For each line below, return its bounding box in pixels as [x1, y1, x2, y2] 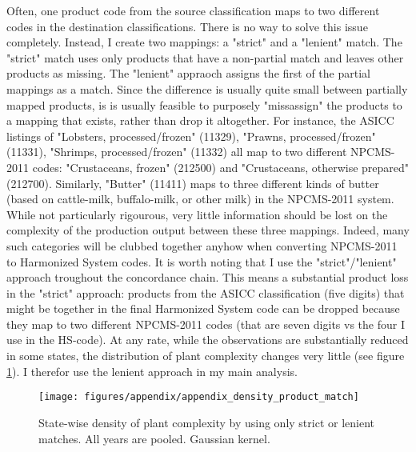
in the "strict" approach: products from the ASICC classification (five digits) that [6, 284, 405, 301]
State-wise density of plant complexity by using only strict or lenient [38, 414, 374, 430]
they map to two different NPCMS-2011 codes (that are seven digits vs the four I [6, 315, 405, 332]
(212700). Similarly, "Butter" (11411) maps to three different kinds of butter [6, 174, 379, 191]
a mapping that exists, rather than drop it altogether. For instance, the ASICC [6, 112, 394, 129]
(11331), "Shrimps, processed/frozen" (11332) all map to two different [6, 143, 347, 160]
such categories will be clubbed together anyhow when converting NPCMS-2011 [6, 237, 398, 254]
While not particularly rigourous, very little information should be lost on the [6, 206, 388, 222]
